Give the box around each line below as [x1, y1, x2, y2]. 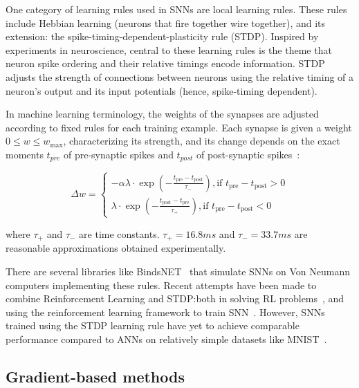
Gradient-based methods [6, 365, 185, 387]
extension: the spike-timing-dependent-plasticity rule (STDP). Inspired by [6, 29, 319, 44]
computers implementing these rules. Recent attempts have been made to [6, 277, 317, 292]
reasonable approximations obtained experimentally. [6, 241, 226, 255]
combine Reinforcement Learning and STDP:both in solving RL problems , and [6, 291, 344, 306]
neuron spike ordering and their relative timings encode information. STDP [6, 56, 325, 71]
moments [6, 147, 44, 161]
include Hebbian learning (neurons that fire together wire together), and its [6, 15, 326, 30]
